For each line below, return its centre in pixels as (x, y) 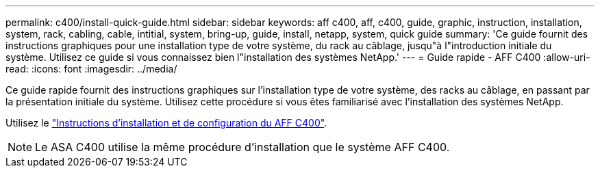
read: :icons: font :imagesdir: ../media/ (91, 69)
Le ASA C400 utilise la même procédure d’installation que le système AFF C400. (242, 147)
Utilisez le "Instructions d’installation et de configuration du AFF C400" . (166, 123)
